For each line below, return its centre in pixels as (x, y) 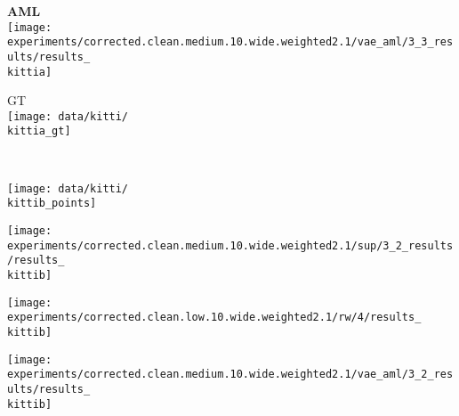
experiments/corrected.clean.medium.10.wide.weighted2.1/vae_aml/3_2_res (230, 375)
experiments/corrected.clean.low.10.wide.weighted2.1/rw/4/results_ (214, 318)
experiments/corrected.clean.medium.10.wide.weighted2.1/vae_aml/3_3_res (230, 42)
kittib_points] (52, 204)
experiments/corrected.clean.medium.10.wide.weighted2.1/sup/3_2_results (230, 245)
